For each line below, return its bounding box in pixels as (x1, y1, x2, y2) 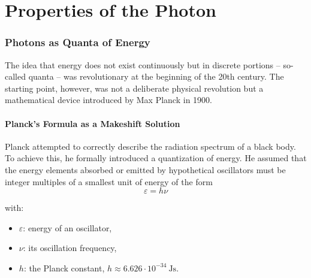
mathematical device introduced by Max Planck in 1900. (5, 93, 212, 106)
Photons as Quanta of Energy (5, 35, 150, 50)
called (5, 70, 26, 83)
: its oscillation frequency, (23, 241, 117, 254)
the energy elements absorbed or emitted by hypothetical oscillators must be (5, 163, 286, 176)
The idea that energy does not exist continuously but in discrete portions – (5, 58, 280, 71)
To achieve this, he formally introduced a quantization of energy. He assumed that (5, 152, 307, 164)
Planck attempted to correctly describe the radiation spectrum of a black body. (5, 140, 296, 152)
